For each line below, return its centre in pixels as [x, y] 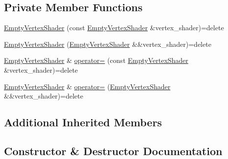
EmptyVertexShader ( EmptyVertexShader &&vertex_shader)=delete [108, 44]
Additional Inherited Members [83, 122]
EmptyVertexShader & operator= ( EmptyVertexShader [87, 86]
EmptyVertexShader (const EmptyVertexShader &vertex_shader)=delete [114, 28]
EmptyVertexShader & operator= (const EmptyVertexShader [96, 60]
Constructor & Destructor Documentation [113, 150]
